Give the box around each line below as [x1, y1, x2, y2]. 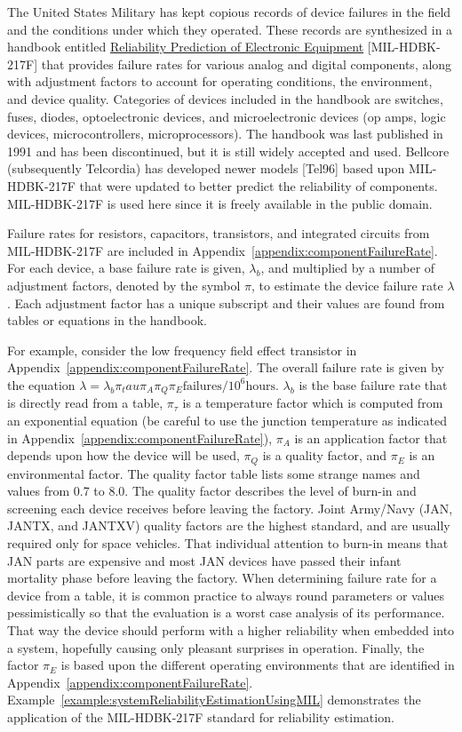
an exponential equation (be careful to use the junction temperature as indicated [7, 410, 447, 429]
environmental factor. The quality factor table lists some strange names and [7, 464, 420, 482]
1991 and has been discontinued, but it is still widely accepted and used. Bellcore [7, 141, 450, 160]
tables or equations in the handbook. [7, 311, 208, 330]
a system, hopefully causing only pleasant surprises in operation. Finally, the [7, 638, 425, 656]
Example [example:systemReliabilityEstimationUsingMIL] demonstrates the [7, 690, 421, 709]
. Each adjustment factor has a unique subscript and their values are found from [7, 293, 445, 312]
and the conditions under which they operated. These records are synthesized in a [7, 20, 453, 38]
